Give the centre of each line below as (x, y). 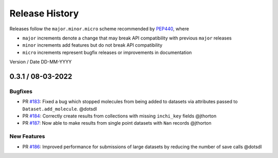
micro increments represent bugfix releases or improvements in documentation (107, 52)
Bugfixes (21, 91)
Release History (44, 13)
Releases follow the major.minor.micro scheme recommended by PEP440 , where (99, 29)
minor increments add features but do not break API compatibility (92, 45)
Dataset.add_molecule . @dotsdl (60, 109)
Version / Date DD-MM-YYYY (41, 62)
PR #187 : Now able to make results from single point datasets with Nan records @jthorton (117, 123)
